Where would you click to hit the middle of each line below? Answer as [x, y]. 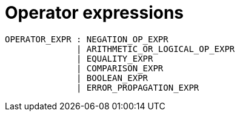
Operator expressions [95, 13]
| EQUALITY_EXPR [115, 58]
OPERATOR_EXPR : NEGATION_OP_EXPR [87, 39]
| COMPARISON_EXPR [120, 68]
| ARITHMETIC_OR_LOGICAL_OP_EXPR [156, 49]
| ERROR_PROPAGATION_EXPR [138, 87]
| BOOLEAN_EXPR [112, 78]
